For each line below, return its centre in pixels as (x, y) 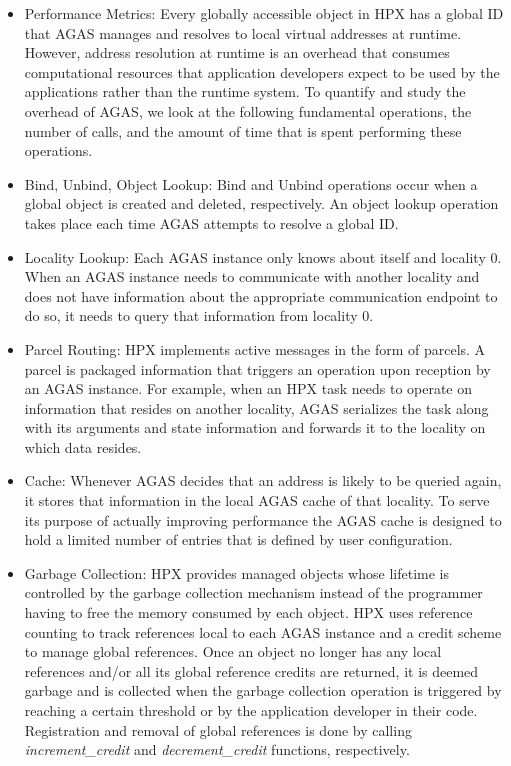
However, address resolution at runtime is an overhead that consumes (237, 52)
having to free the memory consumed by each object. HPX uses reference (248, 612)
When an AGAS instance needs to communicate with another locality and (252, 276)
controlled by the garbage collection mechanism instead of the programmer (253, 592)
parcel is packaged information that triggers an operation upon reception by (257, 368)
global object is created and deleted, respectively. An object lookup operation (261, 203)
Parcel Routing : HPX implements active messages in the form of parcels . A (255, 348)
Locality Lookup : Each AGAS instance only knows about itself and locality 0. (263, 256)
